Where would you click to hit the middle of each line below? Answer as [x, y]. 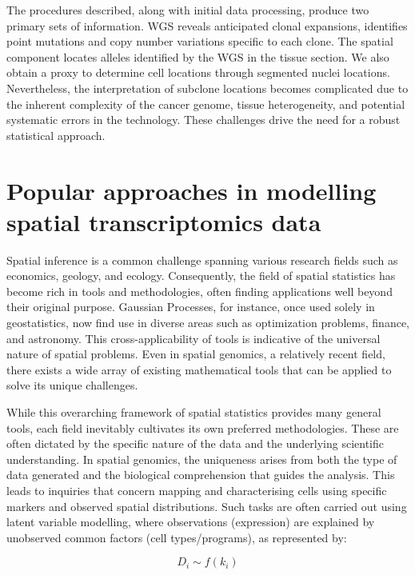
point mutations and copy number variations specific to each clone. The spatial [200, 41]
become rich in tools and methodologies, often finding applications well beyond [200, 291]
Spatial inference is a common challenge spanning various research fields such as [202, 260]
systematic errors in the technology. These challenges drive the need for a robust [204, 120]
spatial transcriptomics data [164, 221]
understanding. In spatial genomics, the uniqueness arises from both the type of [202, 459]
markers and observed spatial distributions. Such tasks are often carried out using [207, 506]
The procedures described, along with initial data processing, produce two [188, 10]
